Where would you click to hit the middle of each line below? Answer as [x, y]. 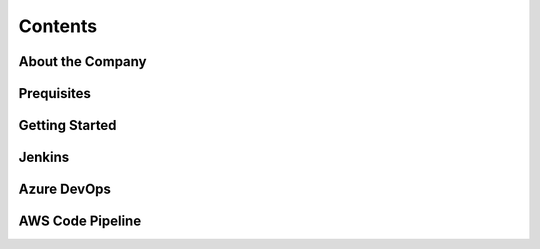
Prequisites [55, 93]
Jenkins [44, 157]
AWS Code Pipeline [80, 221]
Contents [58, 26]
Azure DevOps [65, 189]
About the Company [82, 61]
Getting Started [67, 125]
